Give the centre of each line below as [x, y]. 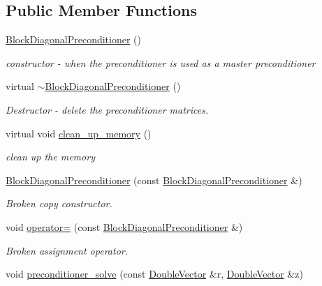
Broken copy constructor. [59, 203]
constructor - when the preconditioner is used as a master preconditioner [161, 62]
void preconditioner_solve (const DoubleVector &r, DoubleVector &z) [154, 274]
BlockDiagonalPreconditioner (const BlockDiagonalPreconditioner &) [154, 180]
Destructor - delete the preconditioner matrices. [107, 109]
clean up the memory [50, 157]
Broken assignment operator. [67, 250]
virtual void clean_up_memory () [79, 133]
